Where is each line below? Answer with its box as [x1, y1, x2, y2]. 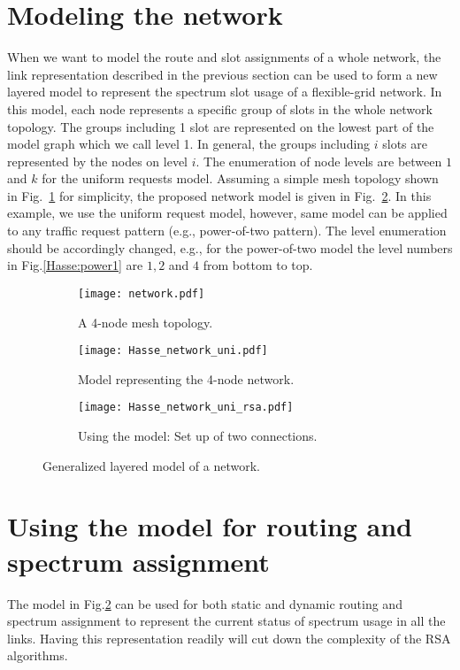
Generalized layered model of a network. [42, 456, 260, 474]
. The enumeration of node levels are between [195, 151, 442, 170]
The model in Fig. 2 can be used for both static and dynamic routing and [7, 594, 402, 612]
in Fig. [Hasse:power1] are [7, 256, 143, 274]
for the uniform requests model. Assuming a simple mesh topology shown [42, 169, 439, 188]
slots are [382, 135, 427, 153]
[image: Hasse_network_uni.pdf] [78, 344, 268, 358]
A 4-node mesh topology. [78, 312, 213, 331]
